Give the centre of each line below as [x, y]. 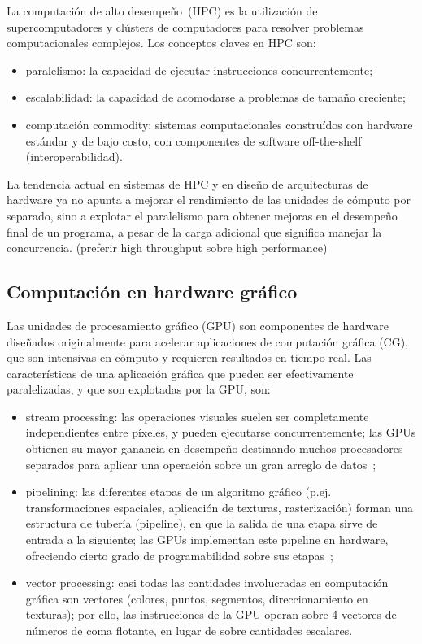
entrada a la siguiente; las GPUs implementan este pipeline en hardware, [207, 540]
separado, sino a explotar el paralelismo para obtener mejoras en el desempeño [202, 215]
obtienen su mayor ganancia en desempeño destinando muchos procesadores [214, 448]
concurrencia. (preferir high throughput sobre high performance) [167, 248]
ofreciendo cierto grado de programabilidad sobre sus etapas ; [179, 555]
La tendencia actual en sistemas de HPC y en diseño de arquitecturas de [187, 183]
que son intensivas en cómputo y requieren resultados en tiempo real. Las [189, 357]
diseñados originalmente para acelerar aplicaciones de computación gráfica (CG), [208, 341]
